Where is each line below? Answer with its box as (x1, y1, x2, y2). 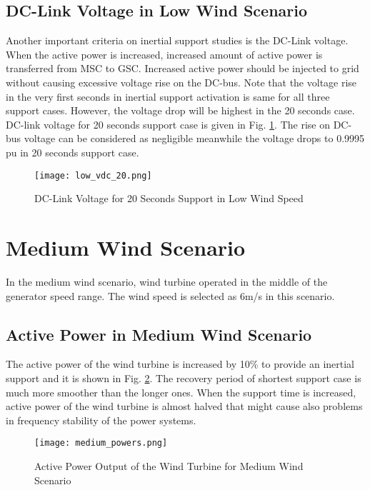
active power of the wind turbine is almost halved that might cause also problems (6, 399, 363, 414)
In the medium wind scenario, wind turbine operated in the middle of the (6, 274, 328, 289)
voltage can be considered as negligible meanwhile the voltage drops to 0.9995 (24, 131, 365, 146)
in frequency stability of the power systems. (6, 412, 196, 427)
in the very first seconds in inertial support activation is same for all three (6, 89, 330, 104)
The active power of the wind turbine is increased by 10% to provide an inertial (6, 356, 355, 371)
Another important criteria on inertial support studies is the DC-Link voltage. (6, 33, 349, 48)
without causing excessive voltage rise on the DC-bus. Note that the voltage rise (6, 74, 357, 89)
